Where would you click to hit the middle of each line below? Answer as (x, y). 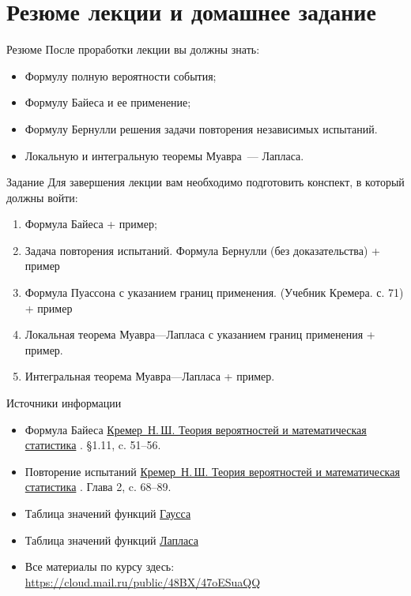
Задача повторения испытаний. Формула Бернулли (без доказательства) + (202, 250)
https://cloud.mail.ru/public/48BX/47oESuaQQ (143, 581)
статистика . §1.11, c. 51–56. (93, 445)
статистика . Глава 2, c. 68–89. (98, 487)
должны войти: (42, 197)
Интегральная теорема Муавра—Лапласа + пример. (150, 376)
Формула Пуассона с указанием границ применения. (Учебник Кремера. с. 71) (214, 292)
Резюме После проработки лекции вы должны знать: (133, 49)
